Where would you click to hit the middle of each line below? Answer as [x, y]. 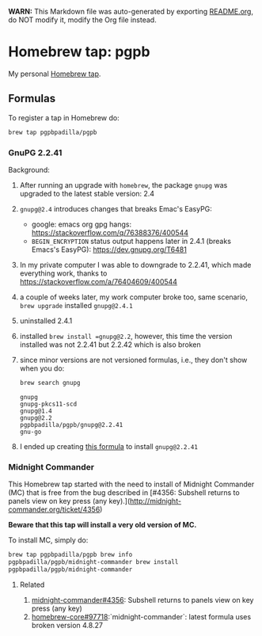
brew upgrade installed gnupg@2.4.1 [76, 305]
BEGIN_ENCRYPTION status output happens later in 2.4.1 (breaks [131, 241]
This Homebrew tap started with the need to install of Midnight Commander [131, 484]
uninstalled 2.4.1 [46, 321]
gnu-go [30, 432]
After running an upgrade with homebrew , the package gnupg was [123, 185]
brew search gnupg [50, 383]
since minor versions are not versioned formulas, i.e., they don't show [133, 360]
